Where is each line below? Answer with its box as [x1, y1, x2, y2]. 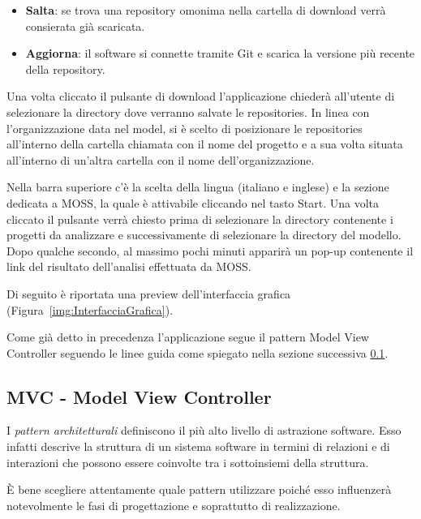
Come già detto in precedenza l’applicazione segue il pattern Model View [6, 328, 369, 345]
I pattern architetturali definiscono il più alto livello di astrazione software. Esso [6, 422, 402, 439]
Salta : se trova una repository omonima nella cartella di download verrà [25, 2, 386, 18]
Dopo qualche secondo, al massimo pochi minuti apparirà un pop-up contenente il [6, 242, 414, 259]
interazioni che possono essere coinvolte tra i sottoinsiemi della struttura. [6, 453, 369, 470]
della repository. [25, 60, 105, 77]
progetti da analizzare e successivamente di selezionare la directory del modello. [6, 226, 402, 243]
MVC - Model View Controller [6, 384, 272, 409]
